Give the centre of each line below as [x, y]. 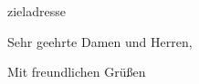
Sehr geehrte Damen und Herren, [100, 41]
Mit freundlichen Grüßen [77, 72]
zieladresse [37, 11]
